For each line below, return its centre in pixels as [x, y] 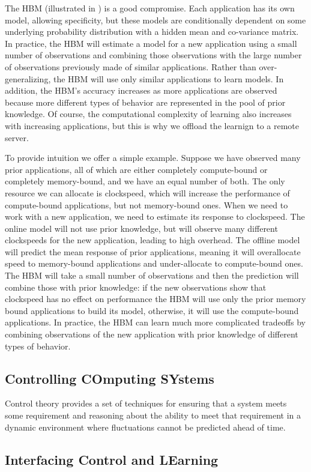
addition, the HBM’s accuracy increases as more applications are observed [141, 90]
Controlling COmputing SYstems [110, 378]
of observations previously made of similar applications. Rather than [131, 66]
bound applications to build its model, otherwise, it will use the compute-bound [152, 310]
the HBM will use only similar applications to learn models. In [168, 78]
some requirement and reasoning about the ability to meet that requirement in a [153, 415]
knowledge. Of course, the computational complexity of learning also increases [148, 114]
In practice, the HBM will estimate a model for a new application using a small [151, 43]
